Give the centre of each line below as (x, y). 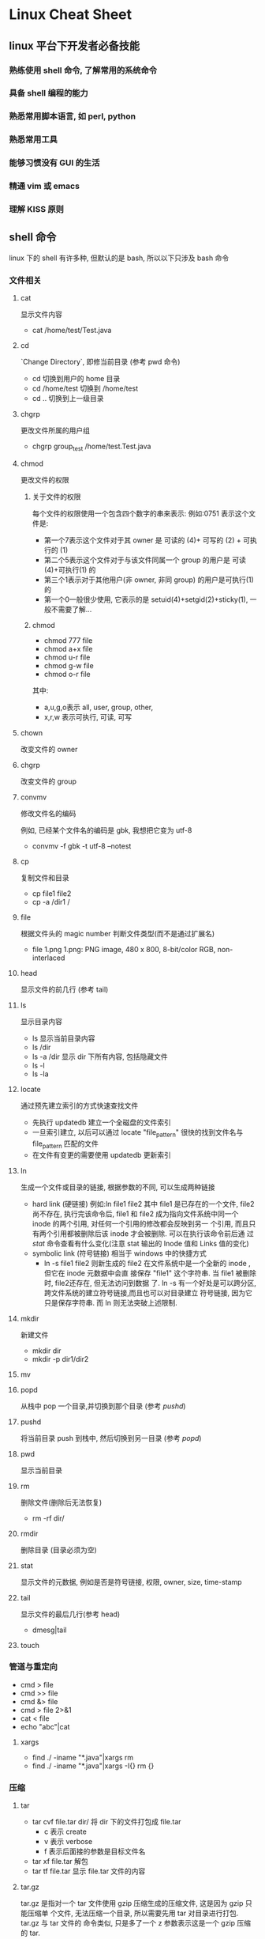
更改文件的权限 (45, 479)
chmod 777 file (68, 640)
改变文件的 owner (49, 749)
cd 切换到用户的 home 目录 (76, 379)
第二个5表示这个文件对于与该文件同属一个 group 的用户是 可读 (145, 560)
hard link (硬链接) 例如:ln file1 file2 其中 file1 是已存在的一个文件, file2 (143, 1204)
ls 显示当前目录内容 (63, 1038)
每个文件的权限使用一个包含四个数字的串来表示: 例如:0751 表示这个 (140, 513)
